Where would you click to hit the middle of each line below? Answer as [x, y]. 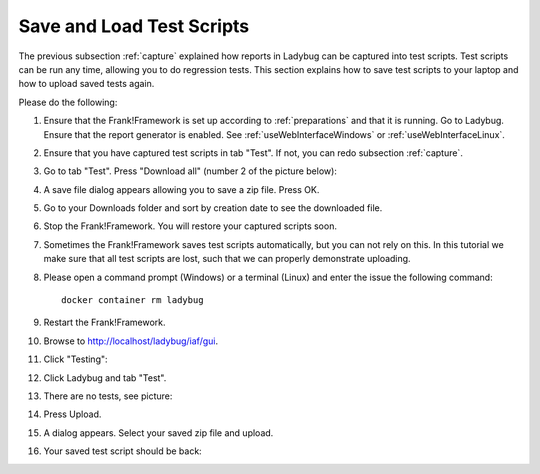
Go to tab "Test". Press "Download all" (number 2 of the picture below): [190, 171]
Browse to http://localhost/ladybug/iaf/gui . [131, 341]
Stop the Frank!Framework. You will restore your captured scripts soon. [190, 226]
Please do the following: [68, 102]
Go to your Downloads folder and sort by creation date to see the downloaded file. [213, 208]
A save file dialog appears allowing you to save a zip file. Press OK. [181, 189]
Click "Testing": [76, 359]
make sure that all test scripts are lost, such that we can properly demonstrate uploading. [227, 259]
